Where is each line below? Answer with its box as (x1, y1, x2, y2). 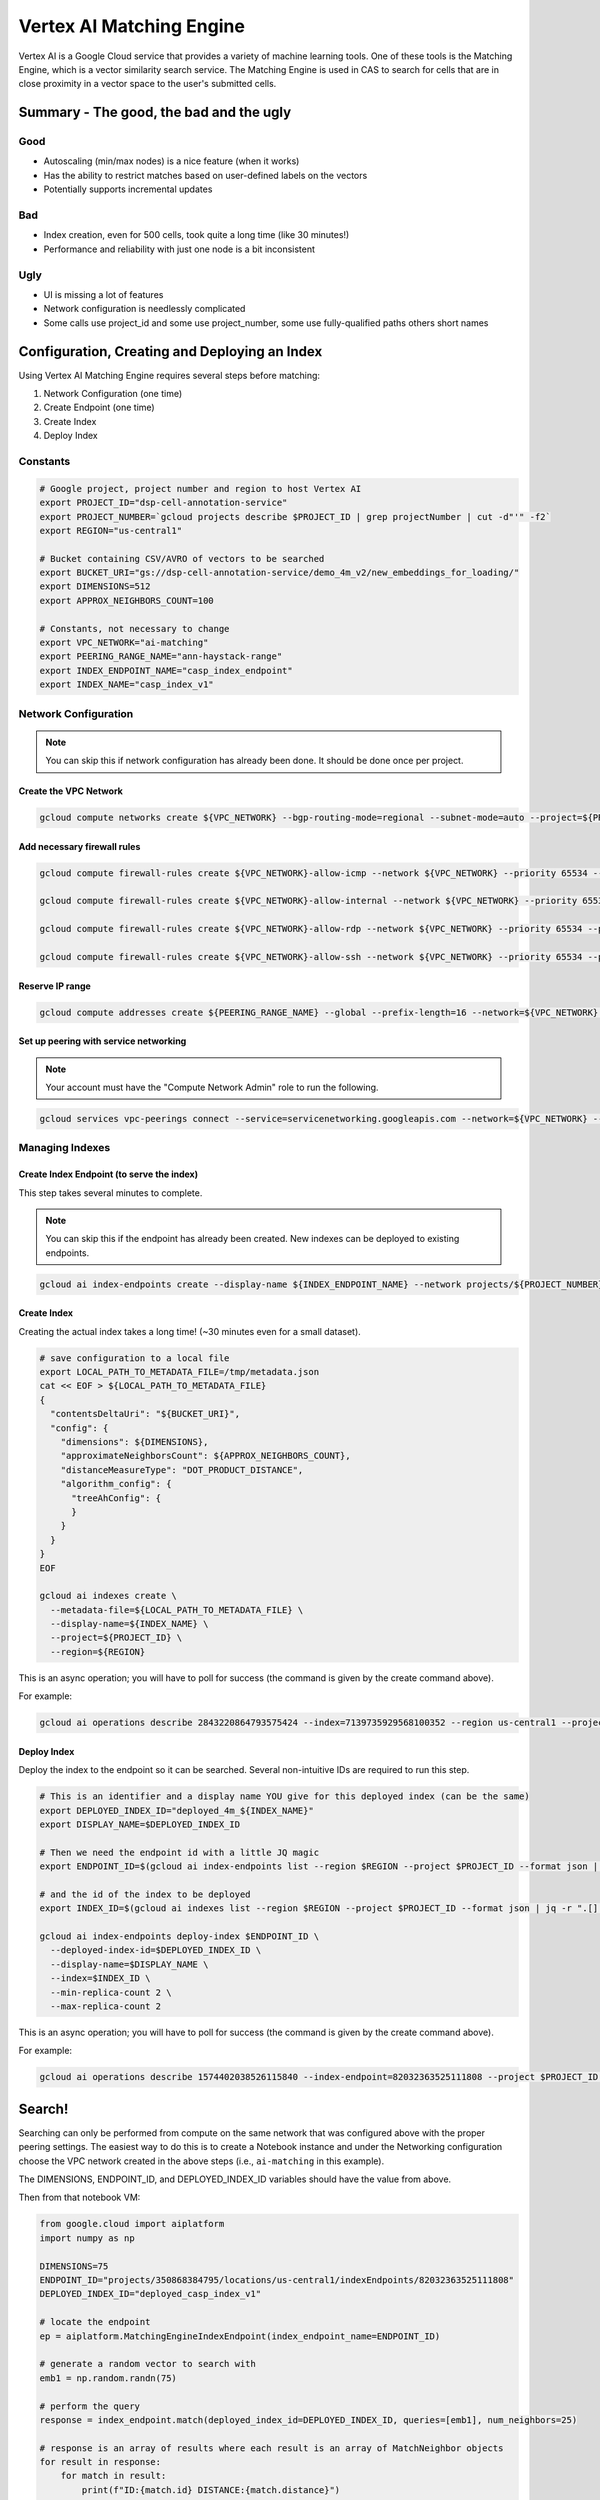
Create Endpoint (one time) (43, 401, 155, 414)
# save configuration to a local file (39, 1352, 230, 1364)
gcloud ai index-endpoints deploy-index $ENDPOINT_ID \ (39, 1931, 320, 1942)
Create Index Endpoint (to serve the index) (18, 1168, 199, 1180)
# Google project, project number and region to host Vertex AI (39, 483, 362, 494)
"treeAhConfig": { (71, 1492, 162, 1504)
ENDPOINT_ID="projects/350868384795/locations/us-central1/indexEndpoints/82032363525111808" (39, 2275, 515, 2286)
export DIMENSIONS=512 (39, 581, 151, 592)
